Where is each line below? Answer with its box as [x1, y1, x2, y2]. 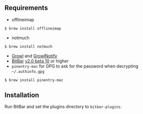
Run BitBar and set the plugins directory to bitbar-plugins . [4, 104, 122, 110]
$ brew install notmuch [4, 44, 53, 49]
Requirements [4, 4, 48, 12]
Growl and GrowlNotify [11, 53, 58, 58]
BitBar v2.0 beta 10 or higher [11, 58, 69, 64]
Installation [4, 91, 39, 99]
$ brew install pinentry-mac [4, 77, 64, 83]
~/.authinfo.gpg [11, 69, 45, 74]
